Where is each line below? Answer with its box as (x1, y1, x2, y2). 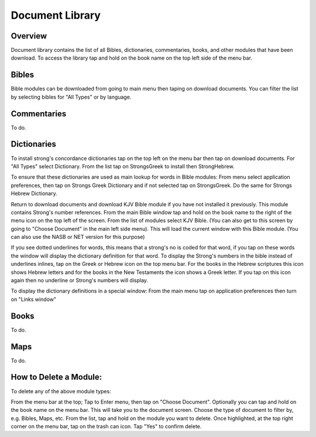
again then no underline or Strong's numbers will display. (11, 277, 149, 284)
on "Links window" (11, 296, 57, 303)
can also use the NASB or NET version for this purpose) (11, 234, 145, 241)
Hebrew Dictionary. (11, 190, 58, 197)
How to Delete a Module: (11, 372, 102, 382)
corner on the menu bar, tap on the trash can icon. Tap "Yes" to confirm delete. (11, 423, 202, 430)
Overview (11, 31, 47, 41)
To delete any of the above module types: (11, 387, 111, 394)
